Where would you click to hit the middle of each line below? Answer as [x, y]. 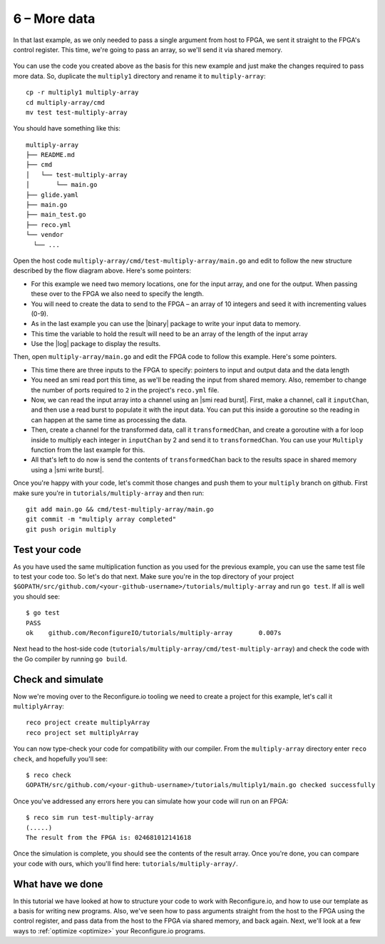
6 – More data [54, 19]
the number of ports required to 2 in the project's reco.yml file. [125, 390]
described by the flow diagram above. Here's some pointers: [102, 270]
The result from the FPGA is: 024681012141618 [109, 837]
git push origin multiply [71, 529]
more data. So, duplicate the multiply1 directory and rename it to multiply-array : [139, 76]
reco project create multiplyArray [88, 723]
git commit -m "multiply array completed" [101, 519]
